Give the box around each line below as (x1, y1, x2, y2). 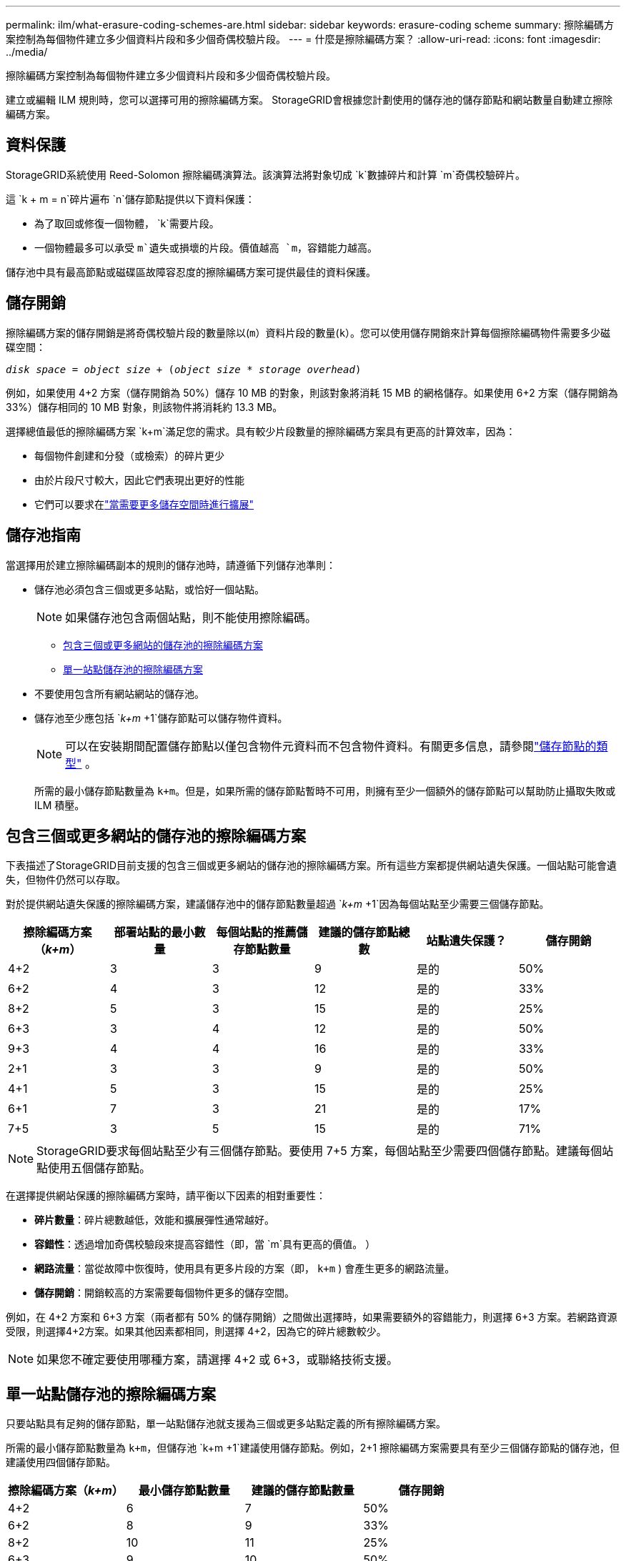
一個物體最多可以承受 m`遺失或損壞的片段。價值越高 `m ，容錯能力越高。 (34, 241, 378, 254)
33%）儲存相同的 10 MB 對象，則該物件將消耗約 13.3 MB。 (6, 400, 283, 413)
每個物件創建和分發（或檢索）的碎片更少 (34, 449, 224, 462)
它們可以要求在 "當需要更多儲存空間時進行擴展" (34, 497, 254, 510)
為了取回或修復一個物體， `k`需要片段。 (34, 217, 219, 229)
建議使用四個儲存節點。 (6, 1456, 116, 1469)
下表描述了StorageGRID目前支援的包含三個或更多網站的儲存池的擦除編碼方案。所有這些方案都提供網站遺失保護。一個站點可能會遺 (6, 859, 617, 872)
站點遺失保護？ (426, 933, 507, 948)
